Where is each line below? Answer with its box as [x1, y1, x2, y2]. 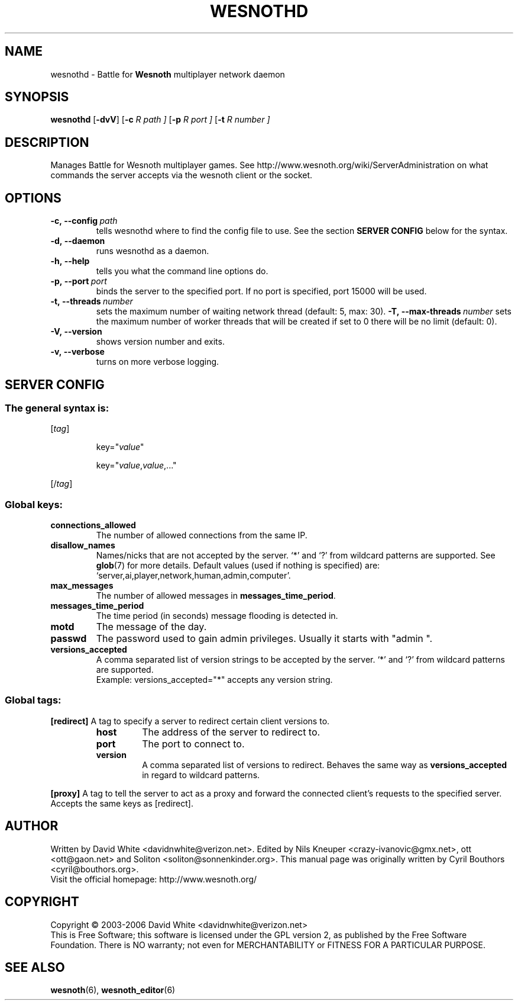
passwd [50, 632, 87, 645]
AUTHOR [5, 818, 59, 834]
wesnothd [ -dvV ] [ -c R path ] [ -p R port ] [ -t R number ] [50, 114, 270, 125]
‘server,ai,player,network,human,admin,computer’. [96, 570, 291, 581]
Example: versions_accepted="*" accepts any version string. [96, 675, 333, 685]
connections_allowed [50, 520, 136, 531]
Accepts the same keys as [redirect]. [50, 798, 193, 808]
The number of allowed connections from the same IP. [96, 530, 307, 541]
